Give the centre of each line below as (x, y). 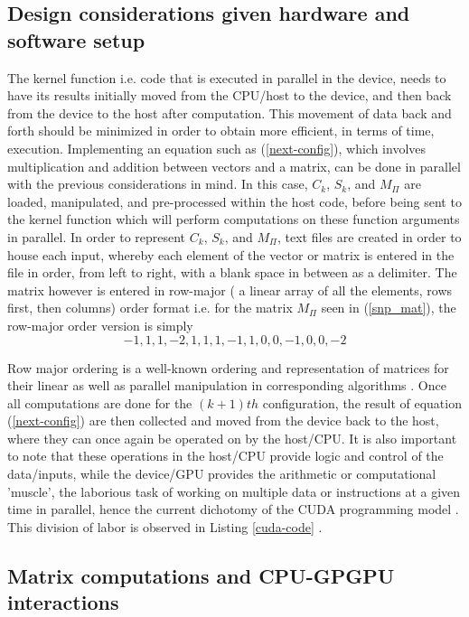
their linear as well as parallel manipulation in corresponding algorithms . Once (227, 385)
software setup (76, 39)
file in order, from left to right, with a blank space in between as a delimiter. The (232, 272)
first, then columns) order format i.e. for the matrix (150, 308)
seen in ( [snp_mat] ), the (389, 308)
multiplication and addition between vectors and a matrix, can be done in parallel (234, 166)
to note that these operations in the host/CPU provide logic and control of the (225, 456)
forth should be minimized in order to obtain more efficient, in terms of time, (221, 131)
